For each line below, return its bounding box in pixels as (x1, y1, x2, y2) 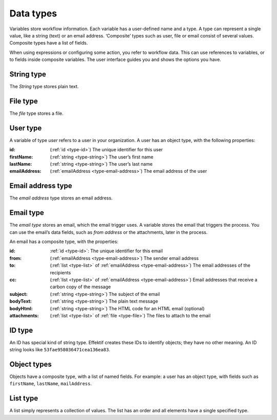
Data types (9, 8, 57, 19)
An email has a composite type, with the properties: (9, 238, 118, 245)
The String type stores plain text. (9, 84, 79, 90)
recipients (50, 269, 71, 275)
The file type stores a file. (9, 110, 64, 116)
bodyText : (9, 298, 32, 305)
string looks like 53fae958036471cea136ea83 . (9, 347, 110, 353)
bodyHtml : (9, 305, 33, 311)
